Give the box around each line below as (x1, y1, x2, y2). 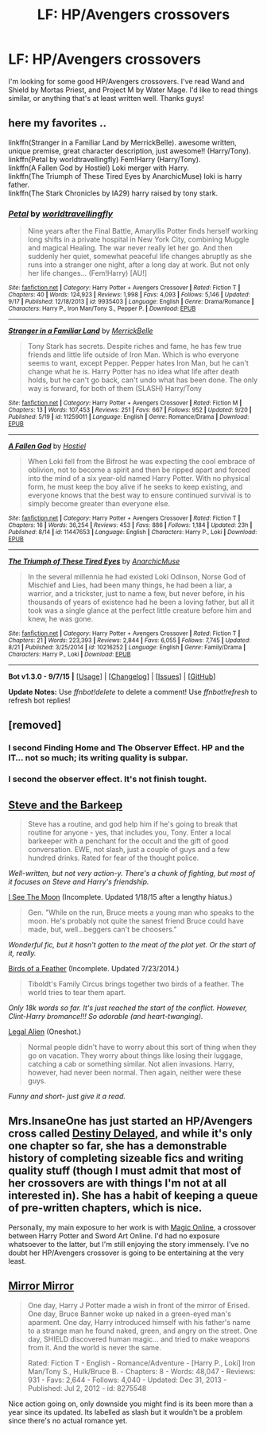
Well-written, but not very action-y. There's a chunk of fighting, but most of (8, 869, 256, 878)
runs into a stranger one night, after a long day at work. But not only (27, 260, 250, 269)
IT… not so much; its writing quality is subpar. (8, 753, 188, 764)
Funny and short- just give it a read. (8, 1091, 126, 1102)
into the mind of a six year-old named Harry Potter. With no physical (27, 474, 250, 483)
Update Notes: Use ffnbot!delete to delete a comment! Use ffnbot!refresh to (8, 687, 257, 697)
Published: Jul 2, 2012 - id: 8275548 (27, 1383, 147, 1392)
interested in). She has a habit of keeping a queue (8, 1189, 258, 1203)
